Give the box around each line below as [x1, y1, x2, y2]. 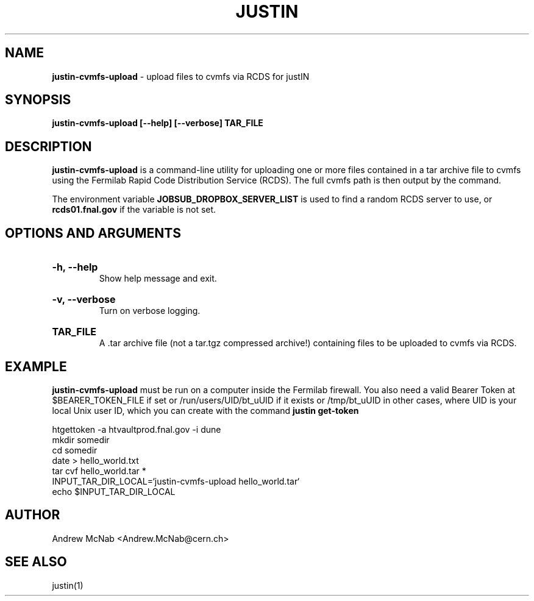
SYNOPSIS [5, 92, 71, 108]
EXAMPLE [5, 358, 67, 374]
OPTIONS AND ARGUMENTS [5, 225, 182, 241]
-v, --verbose [52, 293, 116, 306]
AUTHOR [5, 507, 60, 523]
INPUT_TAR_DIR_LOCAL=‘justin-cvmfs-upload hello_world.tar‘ [52, 475, 300, 486]
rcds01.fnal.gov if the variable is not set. [52, 204, 216, 215]
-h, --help [52, 261, 98, 274]
